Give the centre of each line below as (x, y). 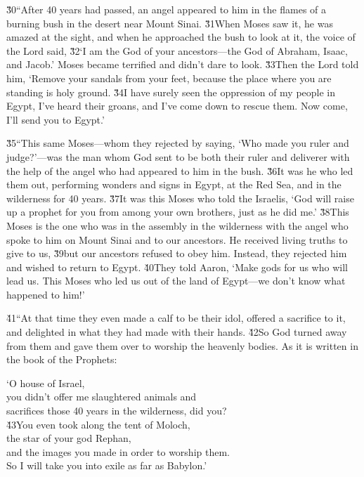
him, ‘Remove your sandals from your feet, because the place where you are (169, 78)
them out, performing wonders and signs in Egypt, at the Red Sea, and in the (174, 184)
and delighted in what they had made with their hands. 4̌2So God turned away (177, 332)
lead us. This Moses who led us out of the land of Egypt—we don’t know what (176, 281)
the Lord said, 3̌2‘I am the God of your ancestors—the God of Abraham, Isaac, (177, 50)
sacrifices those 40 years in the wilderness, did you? (117, 411)
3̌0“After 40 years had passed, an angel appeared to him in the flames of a (167, 9)
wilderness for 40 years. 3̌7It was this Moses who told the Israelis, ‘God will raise (180, 198)
